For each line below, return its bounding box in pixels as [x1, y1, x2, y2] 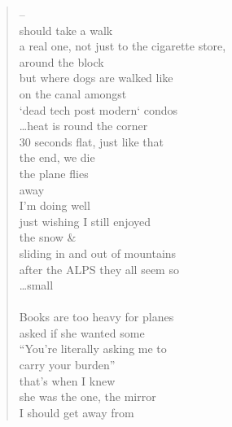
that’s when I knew [19, 372, 116, 389]
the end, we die [19, 149, 95, 166]
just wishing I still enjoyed [19, 212, 151, 229]
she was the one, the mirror [19, 388, 156, 405]
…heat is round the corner [19, 117, 148, 134]
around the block [19, 53, 104, 70]
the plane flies [19, 164, 89, 181]
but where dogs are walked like [19, 69, 173, 86]
